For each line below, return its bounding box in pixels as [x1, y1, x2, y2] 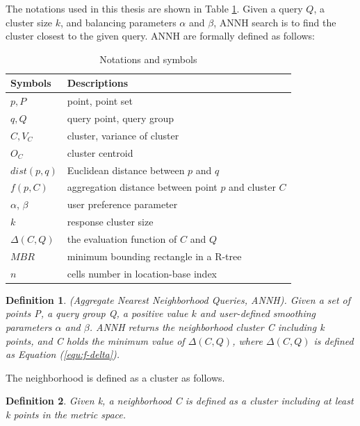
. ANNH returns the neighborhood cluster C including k [89, 319, 325, 334]
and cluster [229, 180, 276, 194]
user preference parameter [67, 197, 178, 212]
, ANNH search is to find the [213, 15, 336, 29]
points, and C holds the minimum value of [6, 333, 185, 348]
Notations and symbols [99, 51, 197, 66]
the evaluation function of [67, 231, 177, 246]
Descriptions [67, 76, 129, 90]
